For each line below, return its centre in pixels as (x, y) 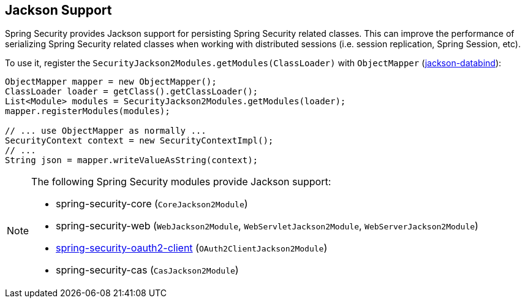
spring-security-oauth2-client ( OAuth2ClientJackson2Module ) (192, 248)
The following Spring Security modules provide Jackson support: (181, 182)
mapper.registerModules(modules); (88, 111)
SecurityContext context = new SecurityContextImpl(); (139, 141)
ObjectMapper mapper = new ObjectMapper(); (111, 82)
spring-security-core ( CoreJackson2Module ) (152, 204)
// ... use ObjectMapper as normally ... (106, 131)
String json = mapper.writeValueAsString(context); (132, 160)
